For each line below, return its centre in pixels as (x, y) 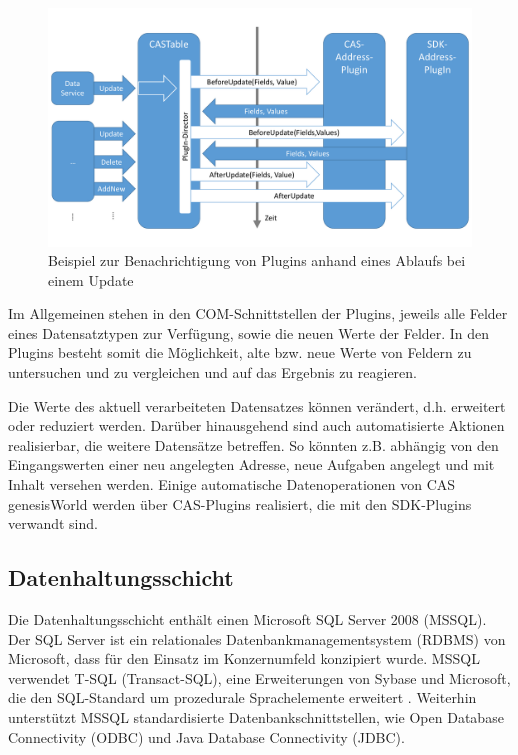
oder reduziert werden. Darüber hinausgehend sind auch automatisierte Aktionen (256, 425)
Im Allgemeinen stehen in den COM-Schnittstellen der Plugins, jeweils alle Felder (258, 313)
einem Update (91, 279)
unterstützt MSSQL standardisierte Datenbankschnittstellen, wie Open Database (256, 716)
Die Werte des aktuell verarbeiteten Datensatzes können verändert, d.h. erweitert (257, 405)
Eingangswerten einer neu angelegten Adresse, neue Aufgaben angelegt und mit (251, 464)
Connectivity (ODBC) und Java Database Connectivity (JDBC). (206, 736)
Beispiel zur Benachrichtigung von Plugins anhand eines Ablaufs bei (257, 260)
